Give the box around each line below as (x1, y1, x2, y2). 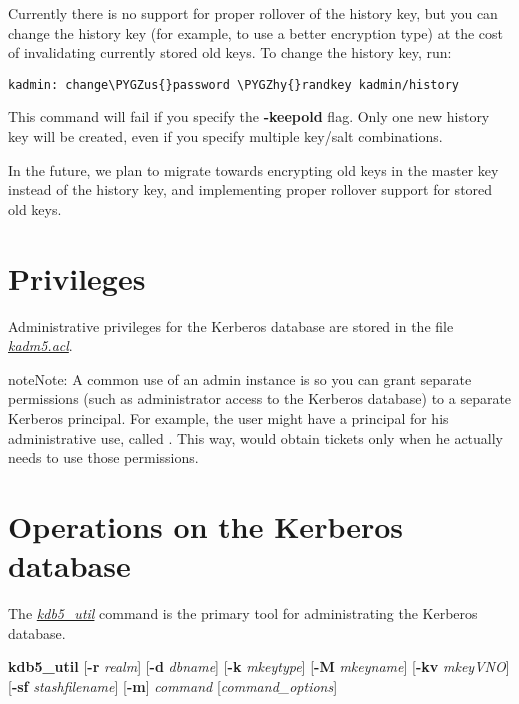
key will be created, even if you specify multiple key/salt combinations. (8, 126, 443, 147)
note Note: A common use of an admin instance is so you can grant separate (8, 368, 472, 389)
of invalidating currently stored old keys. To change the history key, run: (8, 42, 452, 63)
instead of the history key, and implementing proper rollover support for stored (8, 179, 493, 200)
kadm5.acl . (8, 335, 73, 356)
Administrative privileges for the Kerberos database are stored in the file (8, 315, 454, 336)
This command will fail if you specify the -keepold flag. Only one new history (8, 106, 490, 127)
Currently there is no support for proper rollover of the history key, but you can (8, 3, 498, 23)
